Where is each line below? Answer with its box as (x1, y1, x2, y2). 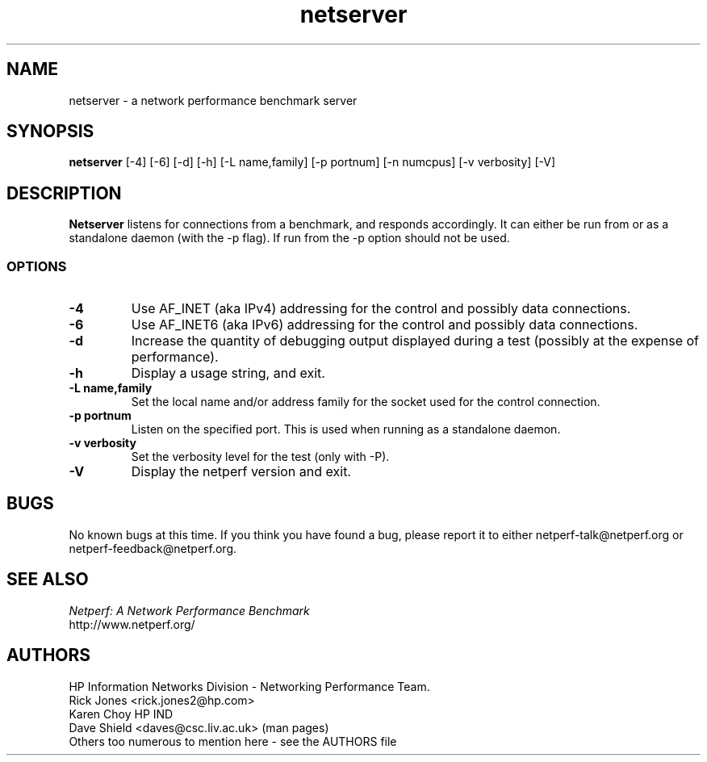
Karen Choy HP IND (69, 706, 174, 721)
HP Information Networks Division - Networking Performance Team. (69, 679, 430, 693)
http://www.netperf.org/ (69, 617, 195, 631)
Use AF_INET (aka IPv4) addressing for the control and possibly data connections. (131, 300, 631, 317)
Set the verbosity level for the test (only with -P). (131, 450, 390, 464)
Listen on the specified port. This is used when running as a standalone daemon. (131, 422, 561, 437)
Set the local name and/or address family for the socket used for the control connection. (131, 395, 600, 409)
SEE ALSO (6, 569, 89, 590)
